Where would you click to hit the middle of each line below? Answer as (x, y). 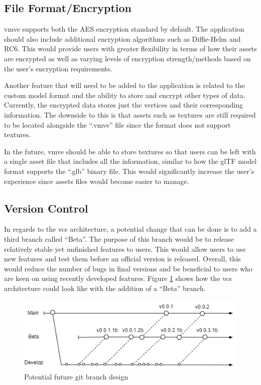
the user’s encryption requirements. (58, 68)
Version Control (46, 208)
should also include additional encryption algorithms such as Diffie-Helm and (122, 38)
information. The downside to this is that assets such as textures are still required (130, 114)
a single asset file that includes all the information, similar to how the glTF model (130, 161)
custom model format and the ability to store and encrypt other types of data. (125, 95)
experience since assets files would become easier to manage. (97, 181)
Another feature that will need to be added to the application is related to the (124, 85)
